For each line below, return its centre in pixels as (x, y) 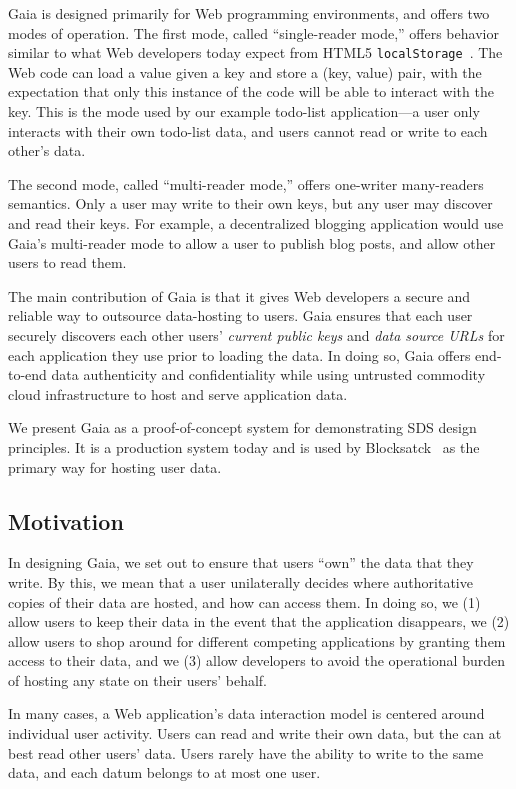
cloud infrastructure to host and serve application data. (178, 393)
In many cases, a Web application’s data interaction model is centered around (246, 713)
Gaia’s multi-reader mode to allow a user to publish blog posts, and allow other (252, 242)
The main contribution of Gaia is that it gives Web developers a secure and (239, 295)
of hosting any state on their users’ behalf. (138, 679)
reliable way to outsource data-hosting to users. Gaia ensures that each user (240, 315)
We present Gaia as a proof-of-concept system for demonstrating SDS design (242, 427)
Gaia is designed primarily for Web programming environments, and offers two (249, 13)
